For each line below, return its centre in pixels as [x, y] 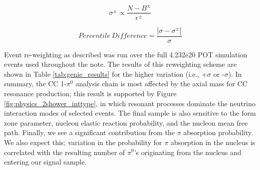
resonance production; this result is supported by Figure [90, 93]
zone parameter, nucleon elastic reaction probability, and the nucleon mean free [126, 122]
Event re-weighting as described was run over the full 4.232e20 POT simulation [126, 54]
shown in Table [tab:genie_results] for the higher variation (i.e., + [106, 74]
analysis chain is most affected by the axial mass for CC [161, 84]
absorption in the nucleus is [213, 142]
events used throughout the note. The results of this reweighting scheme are [120, 64]
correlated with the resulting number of [65, 152]
